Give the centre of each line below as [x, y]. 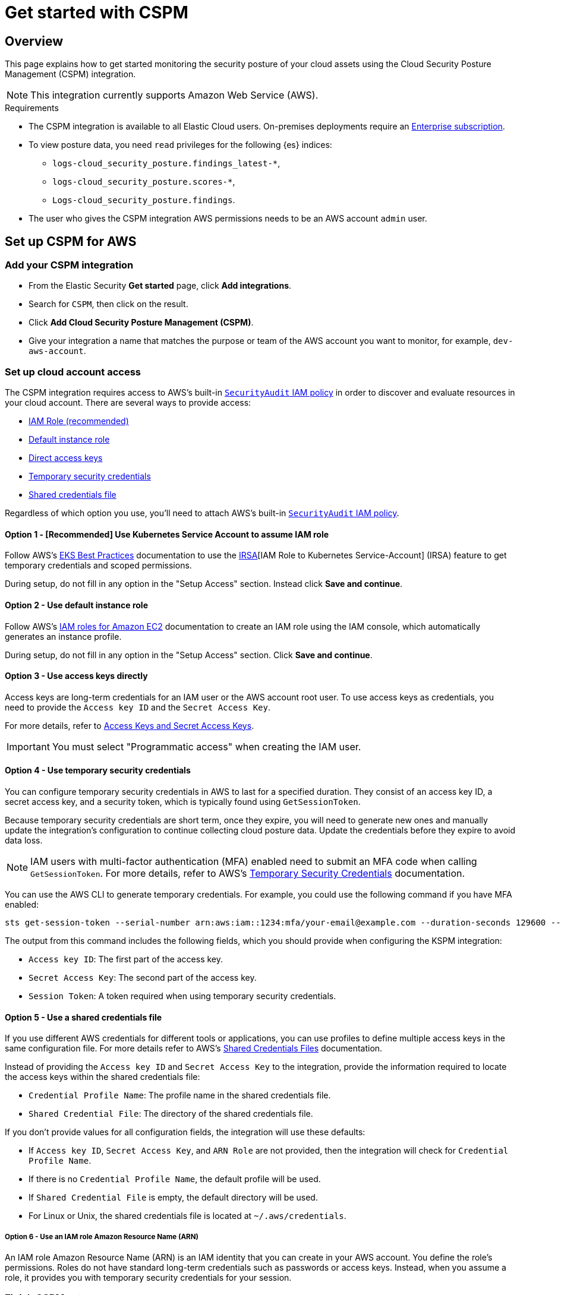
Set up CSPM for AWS [71, 241]
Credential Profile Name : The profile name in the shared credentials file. [180, 1095]
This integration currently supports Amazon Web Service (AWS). [174, 95]
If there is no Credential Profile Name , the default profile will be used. [175, 1179]
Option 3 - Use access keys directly [76, 676]
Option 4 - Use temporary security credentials [98, 770]
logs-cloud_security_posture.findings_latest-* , [166, 163]
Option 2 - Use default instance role [77, 605]
